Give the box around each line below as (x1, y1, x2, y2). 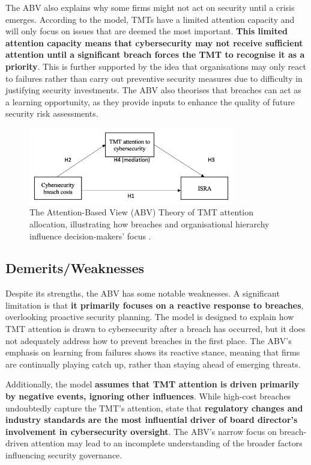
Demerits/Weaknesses (5, 259, 145, 277)
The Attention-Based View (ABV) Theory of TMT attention (29, 206, 254, 218)
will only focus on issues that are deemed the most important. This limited (5, 25, 288, 37)
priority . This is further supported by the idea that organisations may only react (5, 60, 306, 72)
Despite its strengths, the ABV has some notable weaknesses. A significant (5, 287, 280, 300)
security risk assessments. (5, 107, 98, 120)
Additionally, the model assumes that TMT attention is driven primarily (5, 378, 300, 390)
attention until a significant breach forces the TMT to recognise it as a (5, 48, 305, 61)
